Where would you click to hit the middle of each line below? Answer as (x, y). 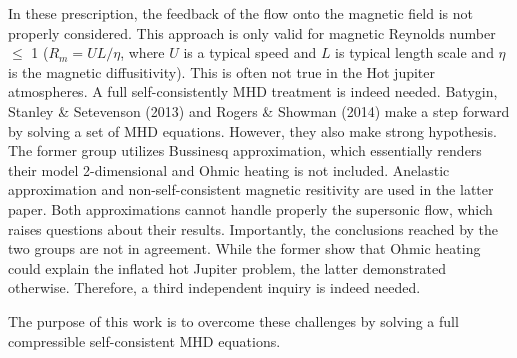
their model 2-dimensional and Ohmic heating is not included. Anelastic (229, 169)
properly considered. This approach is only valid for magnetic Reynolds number (252, 32)
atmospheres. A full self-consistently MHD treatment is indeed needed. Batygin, (253, 91)
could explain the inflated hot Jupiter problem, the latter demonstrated (227, 267)
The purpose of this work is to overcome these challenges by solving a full (233, 320)
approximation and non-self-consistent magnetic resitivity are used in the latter (251, 189)
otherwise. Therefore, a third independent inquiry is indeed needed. (214, 287)
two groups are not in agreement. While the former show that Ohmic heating (244, 248)
